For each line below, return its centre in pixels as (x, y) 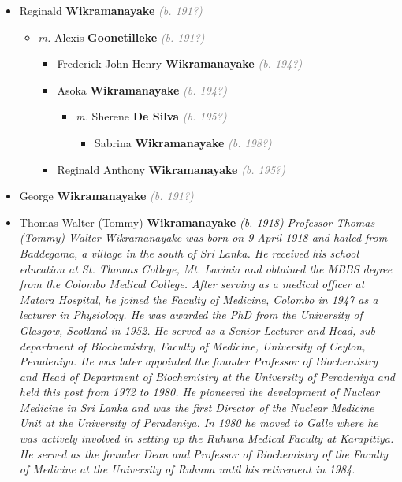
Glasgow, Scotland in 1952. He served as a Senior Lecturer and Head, (188, 330)
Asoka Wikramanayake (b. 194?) (142, 89)
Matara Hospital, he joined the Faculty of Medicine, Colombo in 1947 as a (199, 299)
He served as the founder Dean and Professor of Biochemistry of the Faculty (204, 453)
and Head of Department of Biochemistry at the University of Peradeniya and (207, 376)
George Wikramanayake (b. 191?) (106, 196)
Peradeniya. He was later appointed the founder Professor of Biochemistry (199, 361)
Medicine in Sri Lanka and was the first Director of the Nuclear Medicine (197, 407)
